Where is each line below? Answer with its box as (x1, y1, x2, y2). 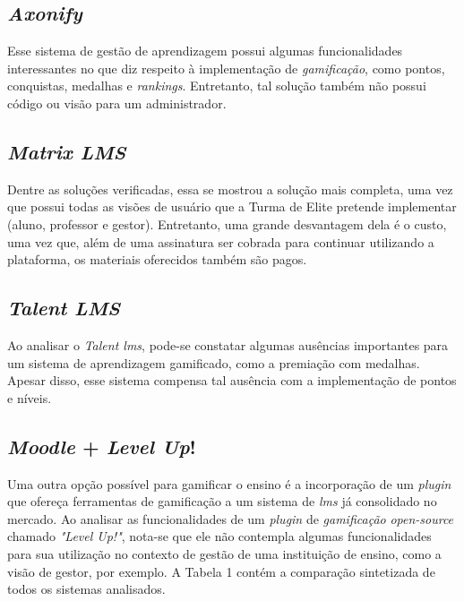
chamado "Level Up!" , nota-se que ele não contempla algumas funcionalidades (7, 527, 432, 545)
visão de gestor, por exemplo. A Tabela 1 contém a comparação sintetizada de (7, 562, 435, 580)
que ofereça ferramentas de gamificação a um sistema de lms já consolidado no (7, 492, 437, 511)
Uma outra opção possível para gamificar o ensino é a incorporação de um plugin (7, 474, 451, 493)
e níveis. (7, 388, 52, 407)
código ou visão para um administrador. (7, 93, 227, 112)
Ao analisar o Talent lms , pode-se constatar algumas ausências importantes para (7, 335, 449, 354)
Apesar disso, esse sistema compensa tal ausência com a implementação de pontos (7, 371, 457, 390)
